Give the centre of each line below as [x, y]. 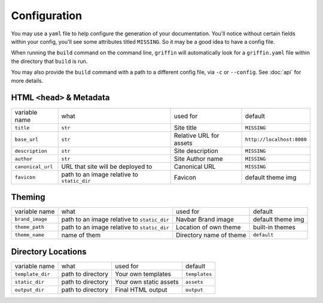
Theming [28, 197]
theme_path [30, 227]
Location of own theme [208, 227]
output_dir [30, 290]
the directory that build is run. [49, 61]
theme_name [30, 235]
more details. [27, 80]
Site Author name [198, 159]
